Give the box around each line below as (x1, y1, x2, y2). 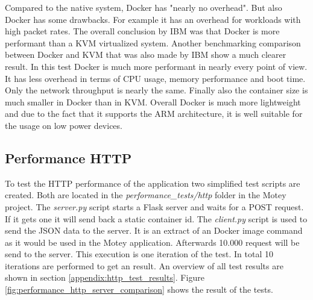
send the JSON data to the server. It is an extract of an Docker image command (5, 224, 303, 237)
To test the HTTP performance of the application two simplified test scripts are (5, 177, 300, 189)
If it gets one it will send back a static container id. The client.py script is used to (5, 212, 308, 225)
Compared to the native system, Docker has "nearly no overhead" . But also (5, 1, 282, 13)
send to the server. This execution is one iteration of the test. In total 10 (5, 248, 273, 260)
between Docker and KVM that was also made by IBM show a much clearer (5, 48, 286, 61)
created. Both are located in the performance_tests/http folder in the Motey (5, 189, 286, 201)
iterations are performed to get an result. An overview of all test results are (5, 259, 283, 272)
